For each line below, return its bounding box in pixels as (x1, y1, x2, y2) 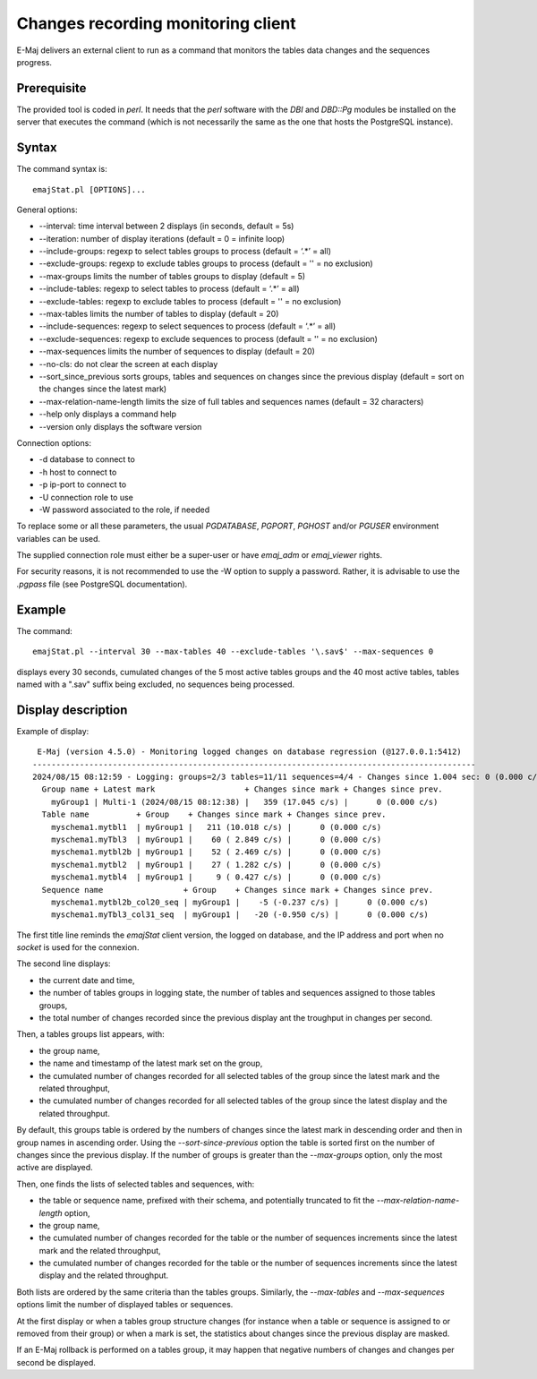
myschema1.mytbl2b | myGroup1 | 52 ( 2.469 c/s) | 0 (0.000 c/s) (50, 847, 382, 857)
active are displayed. (16, 1162, 93, 1173)
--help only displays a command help (38, 408, 177, 420)
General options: (16, 204, 78, 215)
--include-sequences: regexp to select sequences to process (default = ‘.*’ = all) (38, 321, 337, 331)
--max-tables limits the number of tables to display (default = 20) (38, 309, 279, 320)
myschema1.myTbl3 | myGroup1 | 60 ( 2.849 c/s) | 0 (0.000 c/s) (50, 834, 382, 844)
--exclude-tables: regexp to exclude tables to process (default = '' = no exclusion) (38, 295, 342, 306)
